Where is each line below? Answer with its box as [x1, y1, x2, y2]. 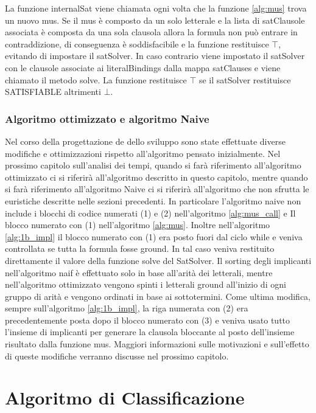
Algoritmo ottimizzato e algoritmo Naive [5, 111, 209, 126]
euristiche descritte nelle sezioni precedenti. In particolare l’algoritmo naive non [5, 194, 301, 207]
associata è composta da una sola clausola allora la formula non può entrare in [5, 26, 298, 38]
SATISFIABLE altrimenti [5, 85, 101, 98]
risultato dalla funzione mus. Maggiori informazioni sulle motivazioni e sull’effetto [5, 338, 309, 350]
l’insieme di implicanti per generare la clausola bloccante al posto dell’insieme [5, 325, 295, 338]
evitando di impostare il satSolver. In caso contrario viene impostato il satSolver [5, 49, 305, 62]
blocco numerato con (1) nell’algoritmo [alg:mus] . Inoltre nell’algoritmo [5, 218, 270, 231]
